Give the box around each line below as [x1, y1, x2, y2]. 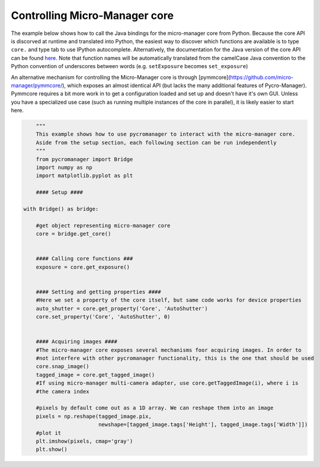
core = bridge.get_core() [36, 231, 111, 237]
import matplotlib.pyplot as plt [36, 172, 133, 179]
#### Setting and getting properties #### [36, 288, 161, 295]
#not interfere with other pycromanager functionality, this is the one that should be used [36, 354, 314, 362]
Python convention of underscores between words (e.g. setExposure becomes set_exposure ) [11, 63, 248, 70]
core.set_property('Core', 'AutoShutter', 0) [36, 314, 171, 320]
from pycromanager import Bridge [36, 156, 133, 162]
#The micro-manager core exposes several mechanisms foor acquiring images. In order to [36, 347, 302, 353]
